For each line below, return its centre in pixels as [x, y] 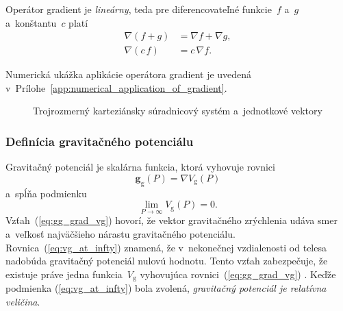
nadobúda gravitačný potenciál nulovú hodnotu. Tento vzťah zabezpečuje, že [167, 261]
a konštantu [31, 22]
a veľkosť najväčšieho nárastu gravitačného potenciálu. [120, 234]
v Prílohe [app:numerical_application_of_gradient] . [116, 87]
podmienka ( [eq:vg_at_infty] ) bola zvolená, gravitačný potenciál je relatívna [166, 288]
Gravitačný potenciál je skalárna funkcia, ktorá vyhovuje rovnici [140, 167]
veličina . [23, 301]
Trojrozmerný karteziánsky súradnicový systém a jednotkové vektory [178, 111]
